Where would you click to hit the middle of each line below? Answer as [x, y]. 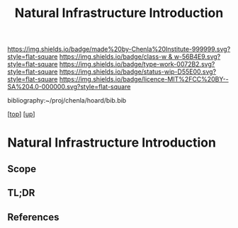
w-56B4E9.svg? [197, 57]
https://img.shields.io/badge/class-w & [116, 57]
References [33, 217]
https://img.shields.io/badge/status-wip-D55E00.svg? [138, 72]
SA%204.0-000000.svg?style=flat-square [69, 87]
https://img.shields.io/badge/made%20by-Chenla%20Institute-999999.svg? [119, 49]
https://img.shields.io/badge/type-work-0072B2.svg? [137, 64]
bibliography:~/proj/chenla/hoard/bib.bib [67, 101]
